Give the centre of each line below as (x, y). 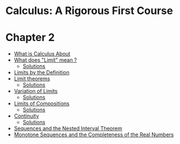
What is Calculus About (42, 54)
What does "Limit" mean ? (45, 60)
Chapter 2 (30, 38)
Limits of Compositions (41, 104)
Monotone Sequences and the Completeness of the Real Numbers (94, 135)
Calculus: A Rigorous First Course (89, 11)
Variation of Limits (36, 91)
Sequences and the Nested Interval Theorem (68, 128)
